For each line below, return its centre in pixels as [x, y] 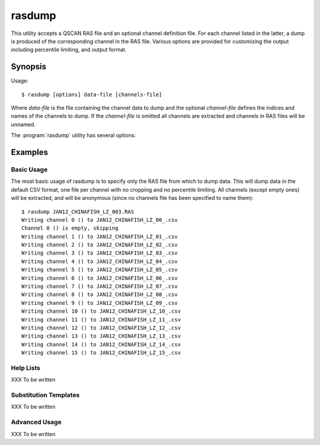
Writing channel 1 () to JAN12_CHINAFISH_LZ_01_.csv [100, 236]
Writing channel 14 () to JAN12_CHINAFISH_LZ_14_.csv [101, 344]
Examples [30, 152]
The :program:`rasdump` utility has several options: [73, 135]
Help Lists [26, 368]
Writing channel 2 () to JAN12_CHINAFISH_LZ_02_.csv [100, 245]
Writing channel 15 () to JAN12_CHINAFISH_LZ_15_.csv [101, 353]
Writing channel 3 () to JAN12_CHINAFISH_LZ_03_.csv [100, 253]
